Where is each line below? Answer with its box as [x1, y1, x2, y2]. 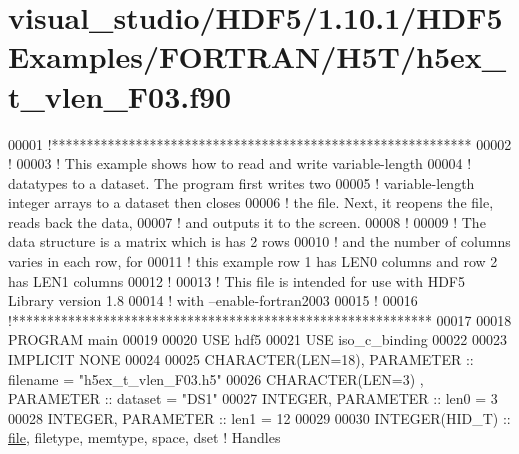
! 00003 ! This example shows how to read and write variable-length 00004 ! [8, 153, 472, 174]
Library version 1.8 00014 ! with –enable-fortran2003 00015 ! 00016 [8, 290, 418, 311]
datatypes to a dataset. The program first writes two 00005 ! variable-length [8, 172, 475, 193]
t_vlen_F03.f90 [8, 75, 232, 116]
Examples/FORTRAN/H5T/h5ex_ [8, 36, 507, 77]
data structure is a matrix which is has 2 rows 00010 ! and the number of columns [8, 231, 511, 252]
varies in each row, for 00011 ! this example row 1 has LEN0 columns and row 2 [8, 251, 498, 272]
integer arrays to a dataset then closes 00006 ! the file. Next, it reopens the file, [8, 192, 494, 213]
